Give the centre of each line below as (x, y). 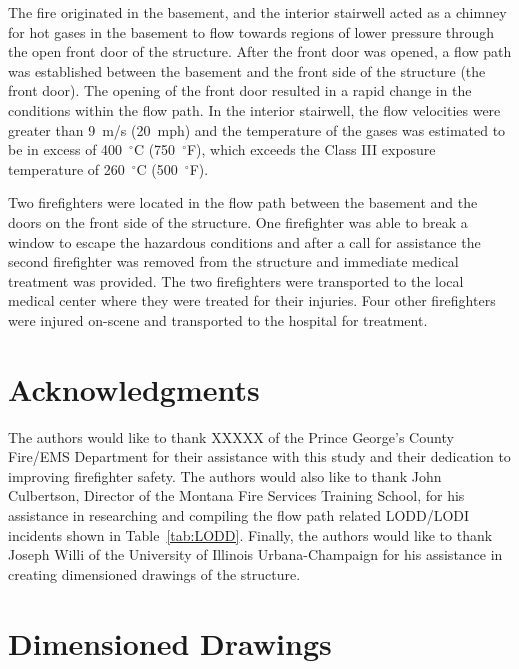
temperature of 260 (66, 168)
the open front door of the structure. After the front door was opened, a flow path (260, 51)
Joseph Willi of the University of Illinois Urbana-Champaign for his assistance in (255, 554)
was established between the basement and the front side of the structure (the (247, 70)
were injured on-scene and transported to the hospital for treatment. (218, 319)
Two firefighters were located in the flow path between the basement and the (243, 202)
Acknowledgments (134, 388)
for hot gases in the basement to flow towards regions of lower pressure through (251, 31)
